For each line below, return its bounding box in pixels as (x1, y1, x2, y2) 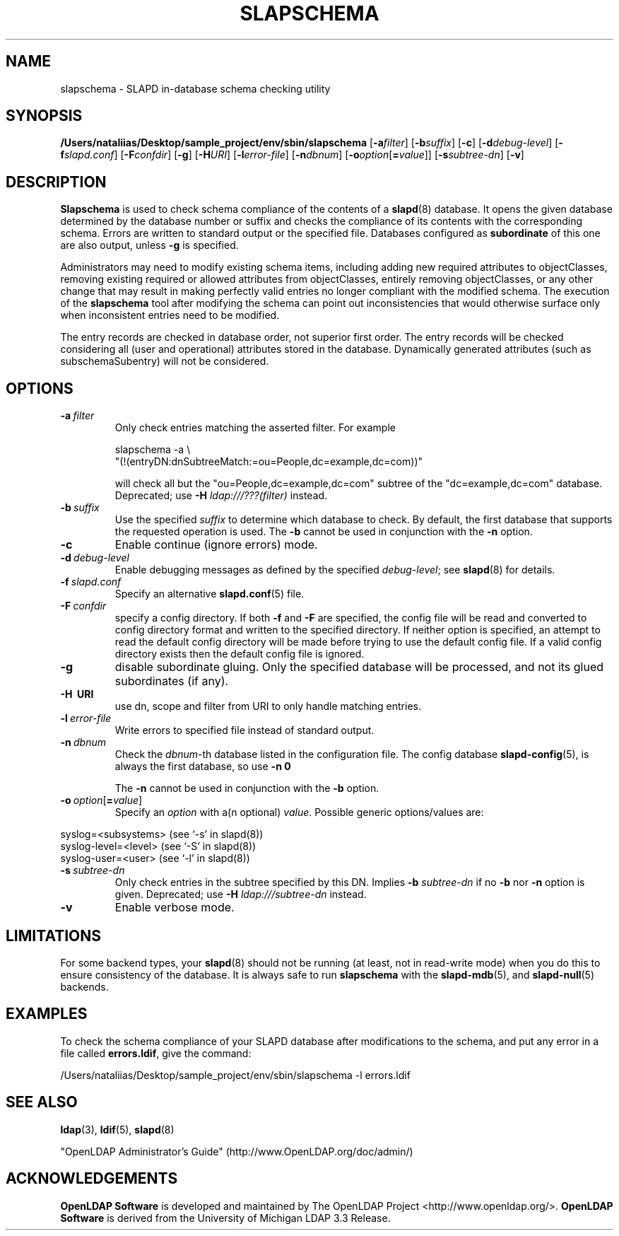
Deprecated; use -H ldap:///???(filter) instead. (114, 489, 328, 502)
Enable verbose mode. (114, 900, 235, 915)
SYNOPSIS (6, 107, 83, 125)
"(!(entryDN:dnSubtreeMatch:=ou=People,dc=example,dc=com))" (114, 455, 423, 468)
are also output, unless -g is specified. (60, 239, 239, 252)
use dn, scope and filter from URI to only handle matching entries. (114, 700, 422, 713)
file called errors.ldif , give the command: (60, 1046, 252, 1059)
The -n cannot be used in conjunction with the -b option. (114, 782, 379, 795)
